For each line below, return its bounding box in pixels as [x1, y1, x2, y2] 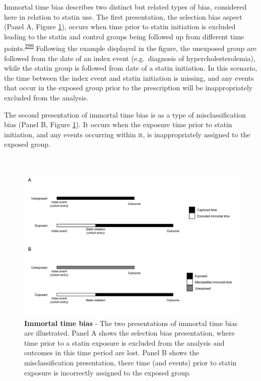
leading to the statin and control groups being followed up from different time [4, 31, 244, 41]
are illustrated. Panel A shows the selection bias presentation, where [24, 328, 235, 338]
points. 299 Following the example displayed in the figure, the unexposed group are [4, 41, 256, 53]
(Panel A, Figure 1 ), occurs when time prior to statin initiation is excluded [4, 21, 236, 32]
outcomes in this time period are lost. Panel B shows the [24, 347, 200, 358]
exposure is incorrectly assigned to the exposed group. [24, 367, 191, 377]
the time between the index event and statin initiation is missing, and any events [4, 72, 254, 83]
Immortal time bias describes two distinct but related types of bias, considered [4, 2, 247, 12]
